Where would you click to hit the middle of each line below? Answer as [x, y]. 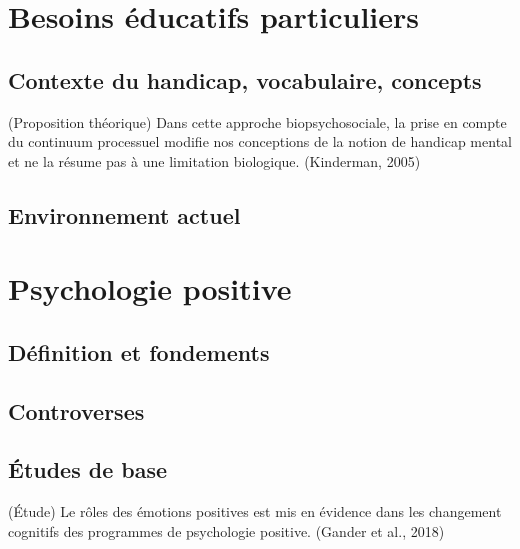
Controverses [76, 410]
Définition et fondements [139, 351]
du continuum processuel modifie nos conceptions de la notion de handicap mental [260, 141]
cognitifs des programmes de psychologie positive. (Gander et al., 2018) [226, 530]
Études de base [88, 469]
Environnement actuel [124, 214]
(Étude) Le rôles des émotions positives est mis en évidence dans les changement [255, 511]
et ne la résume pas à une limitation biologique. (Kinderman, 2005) [214, 160]
